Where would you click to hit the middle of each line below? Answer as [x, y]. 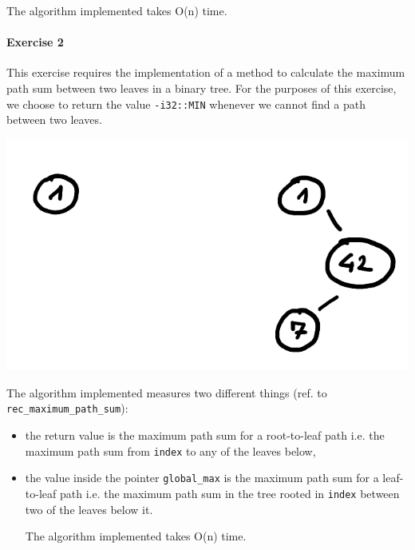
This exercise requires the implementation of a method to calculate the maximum [206, 72]
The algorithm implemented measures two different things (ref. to [167, 392]
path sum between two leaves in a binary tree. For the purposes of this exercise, [202, 88]
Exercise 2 [35, 42]
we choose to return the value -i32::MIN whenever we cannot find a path [186, 104]
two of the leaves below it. [89, 509]
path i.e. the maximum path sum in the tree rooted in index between [229, 493]
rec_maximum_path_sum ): [67, 408]
